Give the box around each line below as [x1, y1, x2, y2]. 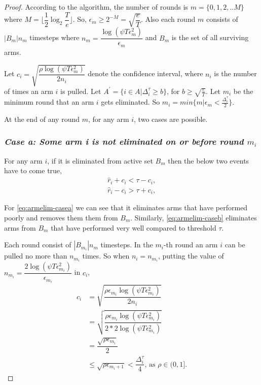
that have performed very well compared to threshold [51, 222, 216, 233]
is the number [214, 68, 257, 79]
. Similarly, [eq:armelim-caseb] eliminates [130, 212, 257, 222]
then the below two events [168, 155, 249, 166]
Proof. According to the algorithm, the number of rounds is [4, 2, 189, 12]
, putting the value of [158, 250, 224, 261]
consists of [206, 14, 238, 24]
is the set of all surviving [171, 32, 249, 43]
